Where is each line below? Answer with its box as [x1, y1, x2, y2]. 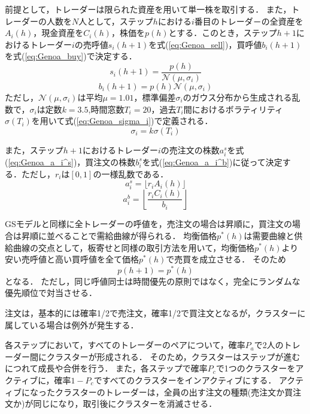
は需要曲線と [244, 229, 294, 241]
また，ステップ [5, 143, 63, 156]
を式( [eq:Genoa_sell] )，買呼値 [148, 38, 262, 50]
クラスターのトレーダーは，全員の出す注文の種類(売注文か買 [54, 385, 293, 398]
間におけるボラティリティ [183, 102, 284, 115]
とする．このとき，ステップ [168, 26, 277, 39]
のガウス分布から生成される [183, 91, 292, 104]
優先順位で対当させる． [5, 286, 97, 299]
